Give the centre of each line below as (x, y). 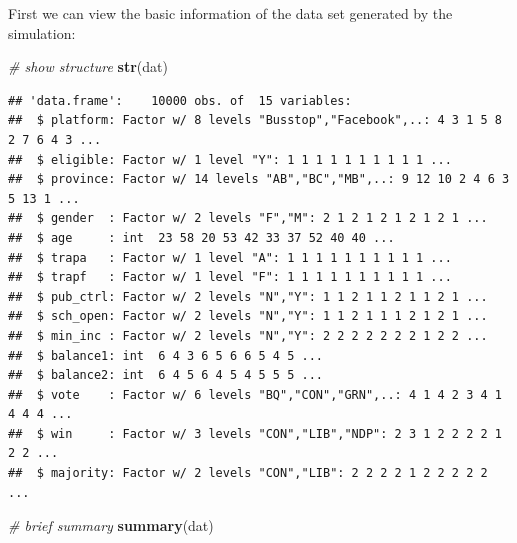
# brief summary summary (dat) (111, 525)
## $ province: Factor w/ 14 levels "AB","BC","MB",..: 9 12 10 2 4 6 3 (259, 179)
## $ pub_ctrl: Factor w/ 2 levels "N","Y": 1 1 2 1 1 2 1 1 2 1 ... (248, 296)
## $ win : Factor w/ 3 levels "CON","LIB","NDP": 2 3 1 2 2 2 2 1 (255, 433)
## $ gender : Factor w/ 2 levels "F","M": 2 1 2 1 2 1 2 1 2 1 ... (248, 218)
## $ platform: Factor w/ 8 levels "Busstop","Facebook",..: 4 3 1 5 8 (255, 120)
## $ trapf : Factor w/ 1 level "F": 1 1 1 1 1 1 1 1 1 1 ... (230, 277)
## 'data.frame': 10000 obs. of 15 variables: (180, 100)
